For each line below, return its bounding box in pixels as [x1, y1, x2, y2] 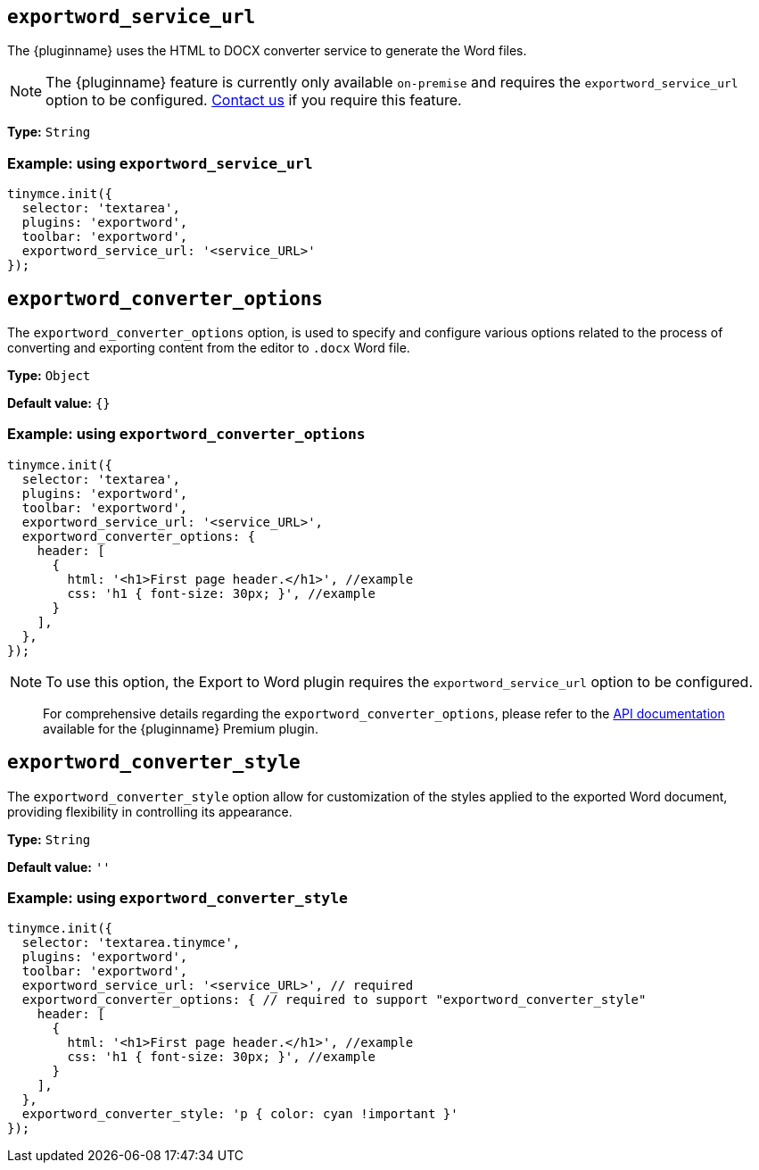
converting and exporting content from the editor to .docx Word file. [7, 340, 410, 356]
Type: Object [7, 368, 91, 384]
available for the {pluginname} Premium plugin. [43, 720, 318, 736]
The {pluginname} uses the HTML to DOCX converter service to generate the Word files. [7, 43, 527, 59]
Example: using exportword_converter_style [7, 888, 348, 907]
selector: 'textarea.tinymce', [21, 935, 241, 950]
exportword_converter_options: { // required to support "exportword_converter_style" [21, 992, 647, 1008]
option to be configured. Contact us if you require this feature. [45, 91, 462, 110]
